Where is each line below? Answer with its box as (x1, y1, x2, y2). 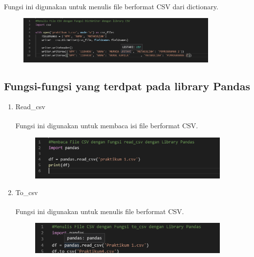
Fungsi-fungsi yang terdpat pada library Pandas (4, 79, 250, 94)
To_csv (15, 187, 38, 197)
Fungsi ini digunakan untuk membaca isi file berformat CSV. (15, 120, 198, 131)
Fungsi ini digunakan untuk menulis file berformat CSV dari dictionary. (4, 1, 218, 11)
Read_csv (15, 101, 45, 111)
